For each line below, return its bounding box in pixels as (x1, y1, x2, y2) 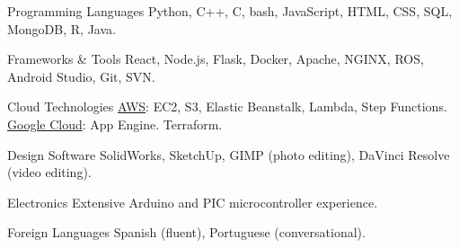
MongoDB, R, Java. (7, 19, 116, 38)
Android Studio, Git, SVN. (7, 66, 155, 85)
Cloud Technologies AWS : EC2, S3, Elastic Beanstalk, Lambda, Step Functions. (7, 97, 447, 116)
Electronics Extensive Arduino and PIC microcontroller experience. (7, 192, 378, 211)
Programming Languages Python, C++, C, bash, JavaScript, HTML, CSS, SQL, (7, 2, 453, 20)
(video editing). (7, 163, 92, 182)
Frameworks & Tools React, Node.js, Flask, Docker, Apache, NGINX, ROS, (7, 49, 424, 68)
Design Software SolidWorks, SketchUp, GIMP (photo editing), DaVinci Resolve (7, 145, 450, 164)
